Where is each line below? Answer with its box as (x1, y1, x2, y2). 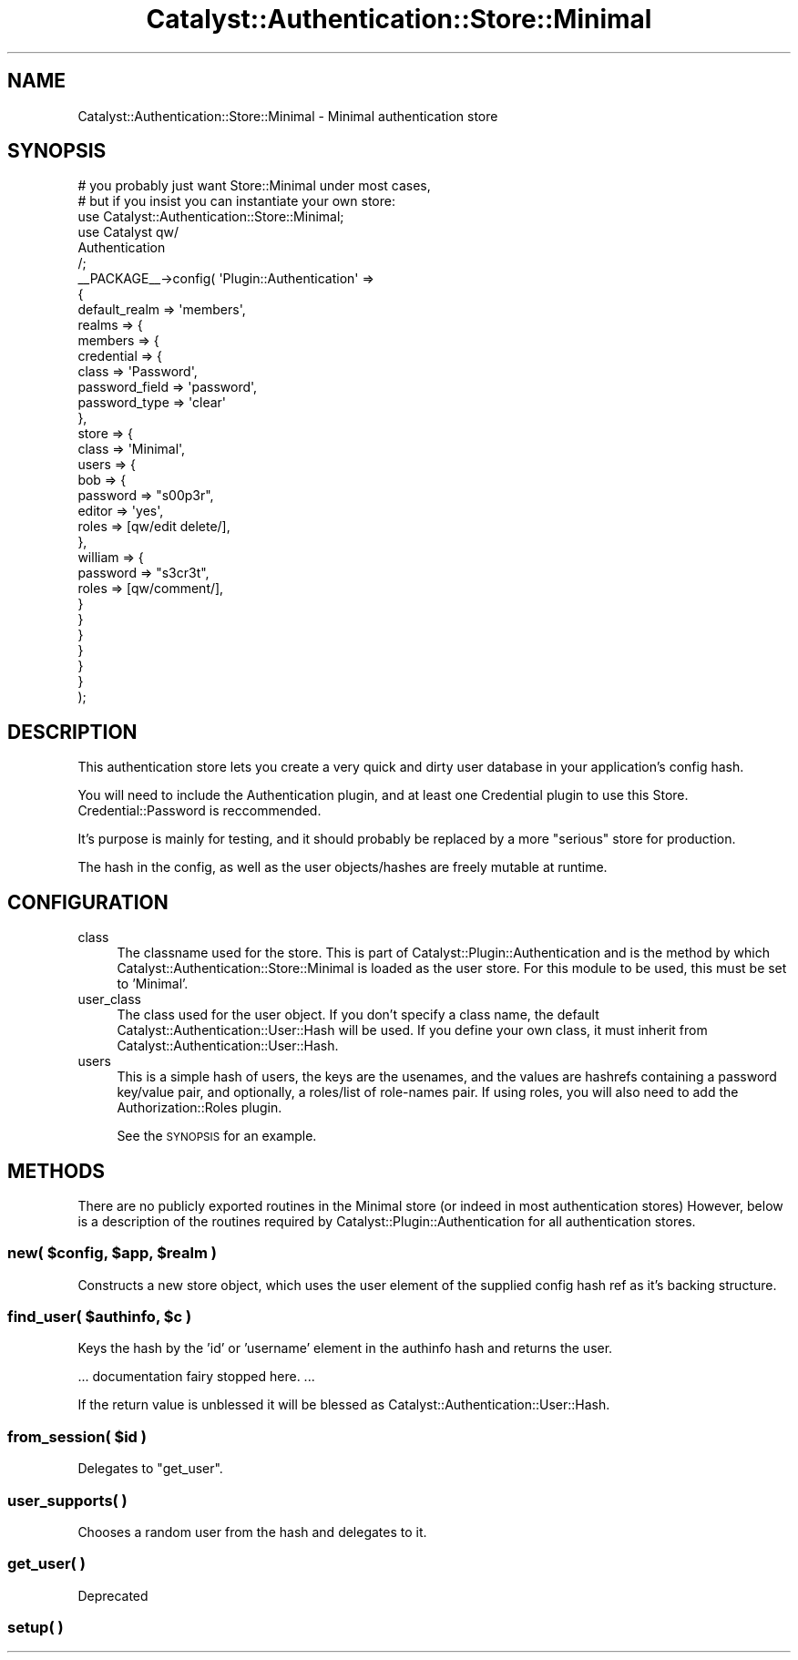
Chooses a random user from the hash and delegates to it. (77, 1523, 427, 1540)
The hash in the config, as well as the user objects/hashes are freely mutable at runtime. (77, 859, 608, 876)
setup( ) (7, 1618, 64, 1637)
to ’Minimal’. (117, 976, 189, 992)
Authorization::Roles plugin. (117, 1100, 282, 1116)
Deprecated (77, 1587, 148, 1604)
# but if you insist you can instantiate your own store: (77, 193, 395, 210)
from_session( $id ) (7, 1427, 147, 1446)
